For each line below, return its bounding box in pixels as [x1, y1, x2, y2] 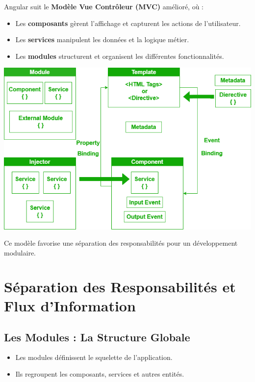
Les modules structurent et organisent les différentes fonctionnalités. [15, 51, 224, 61]
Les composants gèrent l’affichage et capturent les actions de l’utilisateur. [15, 18, 241, 28]
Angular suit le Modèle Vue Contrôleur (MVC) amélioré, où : [4, 1, 204, 11]
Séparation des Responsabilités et [4, 276, 236, 296]
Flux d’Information [4, 295, 136, 315]
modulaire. [4, 247, 36, 257]
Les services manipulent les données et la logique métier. [15, 34, 189, 45]
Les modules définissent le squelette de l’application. [15, 352, 173, 362]
